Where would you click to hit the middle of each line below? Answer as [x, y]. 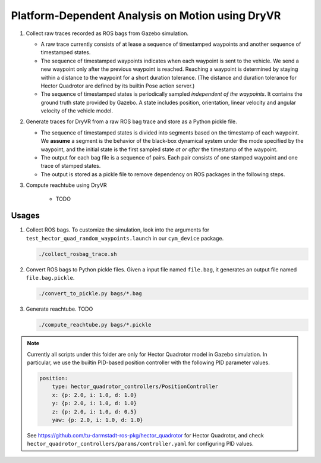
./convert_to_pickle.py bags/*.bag [90, 294]
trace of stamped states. [71, 166]
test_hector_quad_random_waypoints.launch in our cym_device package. [125, 238]
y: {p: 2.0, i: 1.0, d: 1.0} [94, 403]
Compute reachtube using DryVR [66, 185]
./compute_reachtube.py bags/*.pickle [95, 325]
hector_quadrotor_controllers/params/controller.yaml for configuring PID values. [140, 444]
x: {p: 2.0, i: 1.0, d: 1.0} [94, 395]
